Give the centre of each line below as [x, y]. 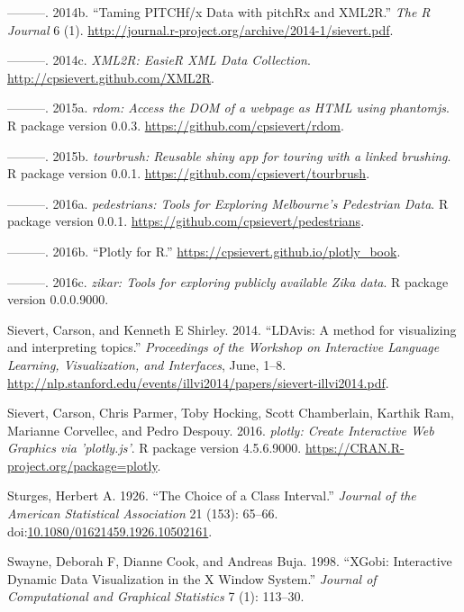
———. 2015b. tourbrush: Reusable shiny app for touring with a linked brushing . [229, 155]
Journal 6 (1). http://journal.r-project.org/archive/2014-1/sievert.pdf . [200, 29]
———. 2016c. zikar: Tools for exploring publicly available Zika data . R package [228, 281]
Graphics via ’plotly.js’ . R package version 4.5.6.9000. [155, 448]
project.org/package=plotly [82, 465]
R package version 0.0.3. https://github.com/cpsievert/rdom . [176, 125]
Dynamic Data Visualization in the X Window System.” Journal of [192, 578]
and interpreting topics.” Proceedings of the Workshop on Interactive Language [223, 347]
